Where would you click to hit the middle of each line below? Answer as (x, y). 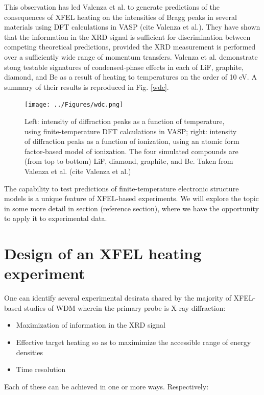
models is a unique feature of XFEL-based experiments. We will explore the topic (131, 198)
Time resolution (41, 369)
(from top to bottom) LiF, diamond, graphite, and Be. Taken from (129, 161)
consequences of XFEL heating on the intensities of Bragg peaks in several (121, 17)
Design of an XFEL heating (103, 253)
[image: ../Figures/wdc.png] (74, 105)
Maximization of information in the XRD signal (91, 325)
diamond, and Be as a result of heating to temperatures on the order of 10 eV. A (130, 77)
